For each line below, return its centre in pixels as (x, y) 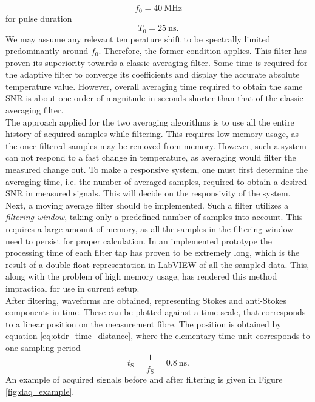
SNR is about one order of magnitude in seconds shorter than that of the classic (154, 98)
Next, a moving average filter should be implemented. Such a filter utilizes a (147, 205)
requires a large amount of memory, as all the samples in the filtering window (150, 229)
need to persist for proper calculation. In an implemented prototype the (139, 240)
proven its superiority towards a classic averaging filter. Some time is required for (157, 62)
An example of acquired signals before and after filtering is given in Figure (144, 379)
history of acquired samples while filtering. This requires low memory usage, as (152, 134)
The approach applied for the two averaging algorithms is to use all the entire (150, 122)
